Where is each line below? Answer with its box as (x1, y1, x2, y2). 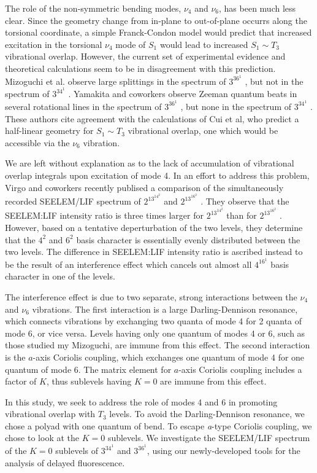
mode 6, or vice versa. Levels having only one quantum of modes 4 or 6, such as (5, 326, 305, 339)
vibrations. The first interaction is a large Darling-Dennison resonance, (32, 302, 298, 315)
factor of (5, 375, 37, 388)
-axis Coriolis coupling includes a (178, 362, 302, 375)
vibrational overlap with (5, 407, 96, 420)
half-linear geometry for (5, 124, 94, 137)
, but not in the (245, 74, 304, 87)
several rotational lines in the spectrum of (5, 100, 162, 112)
